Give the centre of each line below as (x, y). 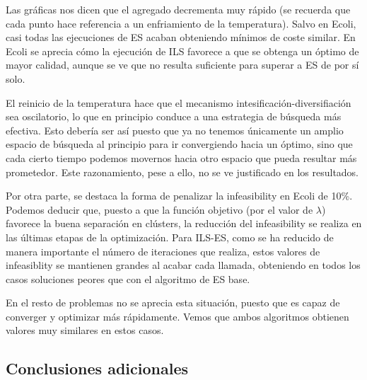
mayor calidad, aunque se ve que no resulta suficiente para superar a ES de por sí (182, 65)
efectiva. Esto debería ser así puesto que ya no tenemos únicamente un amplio (175, 130)
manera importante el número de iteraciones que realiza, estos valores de (163, 251)
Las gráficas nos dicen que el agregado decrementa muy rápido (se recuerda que (178, 9)
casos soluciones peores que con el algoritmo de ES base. (128, 278)
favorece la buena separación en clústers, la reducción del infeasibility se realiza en (184, 223)
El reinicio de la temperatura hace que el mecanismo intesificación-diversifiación (179, 102)
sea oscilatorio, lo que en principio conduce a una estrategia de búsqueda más (174, 116)
